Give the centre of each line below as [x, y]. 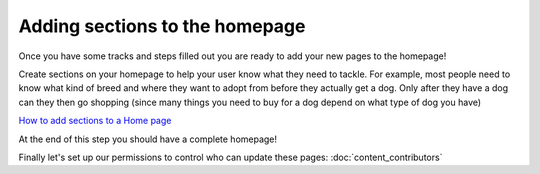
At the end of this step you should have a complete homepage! [148, 139]
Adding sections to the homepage [162, 26]
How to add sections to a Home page [95, 121]
